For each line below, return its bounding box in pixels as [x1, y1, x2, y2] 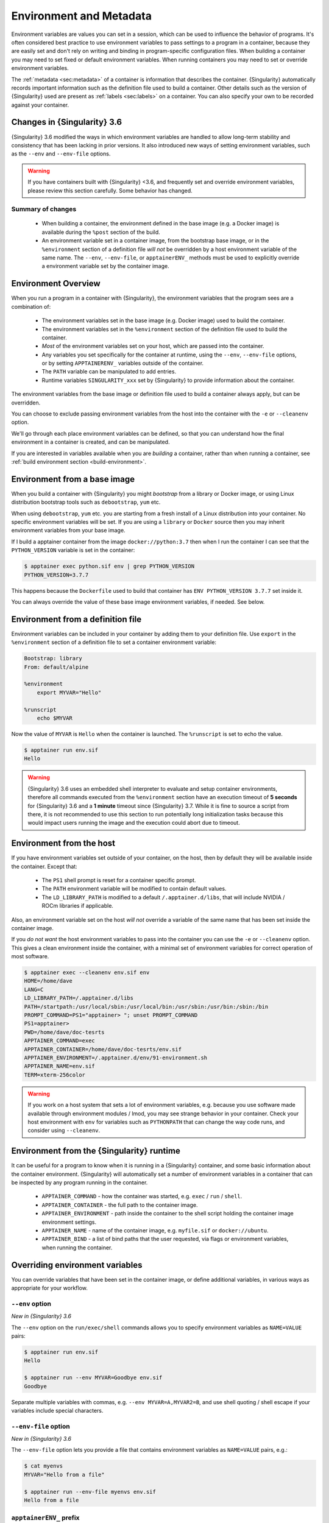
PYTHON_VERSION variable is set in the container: [11, 546, 135, 554]
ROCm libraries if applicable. [41, 902, 114, 910]
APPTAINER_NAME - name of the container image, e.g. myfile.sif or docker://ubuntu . [41, 1226, 269, 1234]
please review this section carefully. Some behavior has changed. [27, 186, 193, 194]
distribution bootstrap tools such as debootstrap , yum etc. [11, 498, 161, 506]
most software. [11, 953, 49, 960]
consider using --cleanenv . [27, 1127, 101, 1134]
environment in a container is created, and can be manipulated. [11, 439, 170, 446]
